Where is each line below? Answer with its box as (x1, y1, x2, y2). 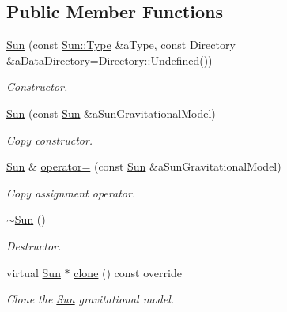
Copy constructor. (6, 131, 93, 148)
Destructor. (6, 237, 62, 254)
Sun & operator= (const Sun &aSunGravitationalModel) (6, 158, 281, 175)
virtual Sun (6, 264, 61, 280)
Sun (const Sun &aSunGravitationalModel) (6, 104, 216, 121)
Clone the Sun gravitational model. (6, 291, 175, 307)
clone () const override (74, 264, 182, 280)
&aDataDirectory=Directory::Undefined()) (6, 51, 213, 68)
